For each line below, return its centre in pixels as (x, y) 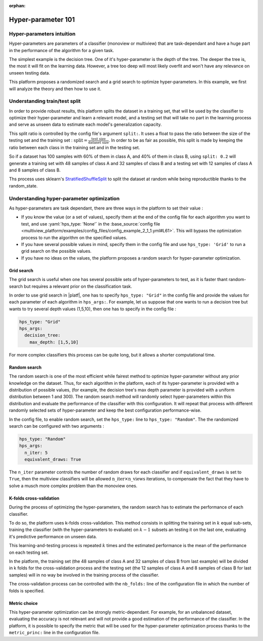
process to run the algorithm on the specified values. (74, 237)
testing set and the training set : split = (48, 140)
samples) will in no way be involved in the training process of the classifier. (84, 575)
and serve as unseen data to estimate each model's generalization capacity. (85, 125)
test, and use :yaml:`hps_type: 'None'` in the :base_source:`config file (91, 224)
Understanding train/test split (45, 101)
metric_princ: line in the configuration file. (54, 633)
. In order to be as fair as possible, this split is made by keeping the (176, 140)
